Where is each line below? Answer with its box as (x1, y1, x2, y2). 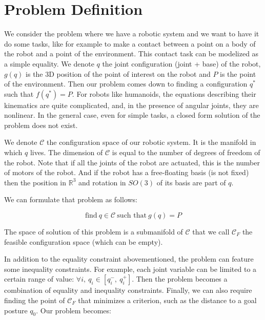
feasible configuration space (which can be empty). (4, 236, 163, 247)
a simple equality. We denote (4, 58, 94, 69)
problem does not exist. (4, 119, 78, 130)
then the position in (4, 177, 67, 187)
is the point (220, 68, 256, 79)
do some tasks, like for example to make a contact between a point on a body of (4, 38, 256, 49)
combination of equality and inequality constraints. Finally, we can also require (4, 285, 252, 295)
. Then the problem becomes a (132, 273, 228, 284)
